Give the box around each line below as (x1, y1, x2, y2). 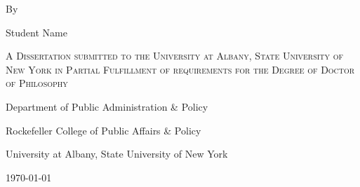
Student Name (6, 25, 67, 39)
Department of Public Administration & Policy (6, 99, 208, 113)
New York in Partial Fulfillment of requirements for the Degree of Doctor (6, 62, 355, 76)
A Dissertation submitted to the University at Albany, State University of (6, 48, 344, 63)
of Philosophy (6, 76, 68, 90)
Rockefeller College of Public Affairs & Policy (6, 123, 201, 137)
